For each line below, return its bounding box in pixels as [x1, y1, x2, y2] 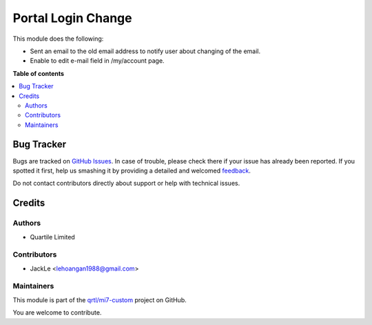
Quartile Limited [30, 233, 75, 241]
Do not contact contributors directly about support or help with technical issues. [12, 179, 240, 188]
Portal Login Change [12, 10, 132, 26]
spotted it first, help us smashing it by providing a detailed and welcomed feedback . [12, 166, 251, 175]
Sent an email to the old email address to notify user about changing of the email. [30, 47, 261, 55]
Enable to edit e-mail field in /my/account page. [30, 57, 165, 65]
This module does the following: [12, 35, 104, 43]
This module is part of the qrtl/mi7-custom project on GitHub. [12, 295, 187, 304]
